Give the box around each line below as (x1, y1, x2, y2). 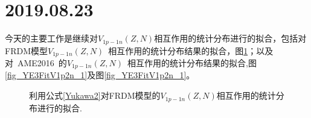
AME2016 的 (17, 57, 67, 69)
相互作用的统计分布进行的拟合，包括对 (154, 32, 307, 45)
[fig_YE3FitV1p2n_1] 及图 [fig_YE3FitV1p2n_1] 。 (5, 69, 195, 81)
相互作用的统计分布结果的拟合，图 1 (108, 44, 248, 57)
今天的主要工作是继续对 (5, 32, 98, 45)
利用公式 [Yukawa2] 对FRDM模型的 (29, 89, 161, 102)
